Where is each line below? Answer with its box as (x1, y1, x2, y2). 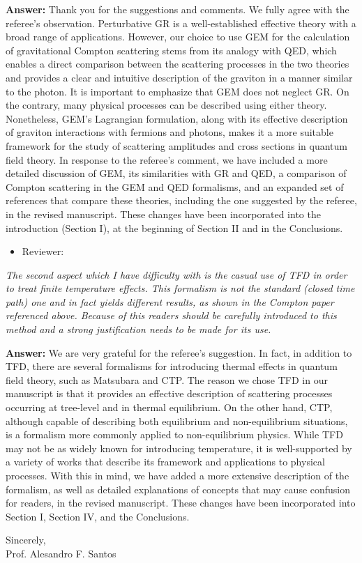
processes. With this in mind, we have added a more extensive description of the (6, 468, 349, 482)
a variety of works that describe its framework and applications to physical (6, 454, 325, 469)
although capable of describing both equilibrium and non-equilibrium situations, (6, 413, 348, 428)
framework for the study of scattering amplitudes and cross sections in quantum (6, 138, 347, 153)
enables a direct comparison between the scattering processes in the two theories (6, 56, 349, 71)
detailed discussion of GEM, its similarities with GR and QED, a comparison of (6, 166, 347, 180)
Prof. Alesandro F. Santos (6, 546, 116, 560)
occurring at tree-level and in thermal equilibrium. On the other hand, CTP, (6, 400, 333, 415)
